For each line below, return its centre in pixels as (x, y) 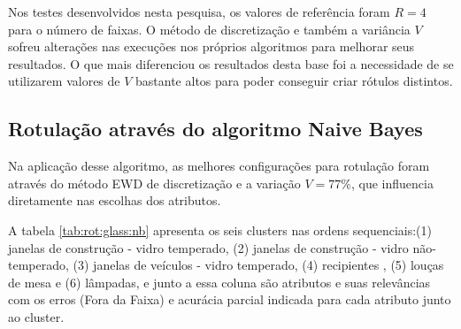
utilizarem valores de (64, 81)
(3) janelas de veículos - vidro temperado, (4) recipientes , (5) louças (258, 265)
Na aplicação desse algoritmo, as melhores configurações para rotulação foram (219, 166)
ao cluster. (36, 316)
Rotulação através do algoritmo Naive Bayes (215, 129)
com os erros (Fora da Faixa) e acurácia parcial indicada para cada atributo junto (230, 299)
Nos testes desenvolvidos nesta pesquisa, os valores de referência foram (199, 11)
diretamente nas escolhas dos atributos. (115, 200)
